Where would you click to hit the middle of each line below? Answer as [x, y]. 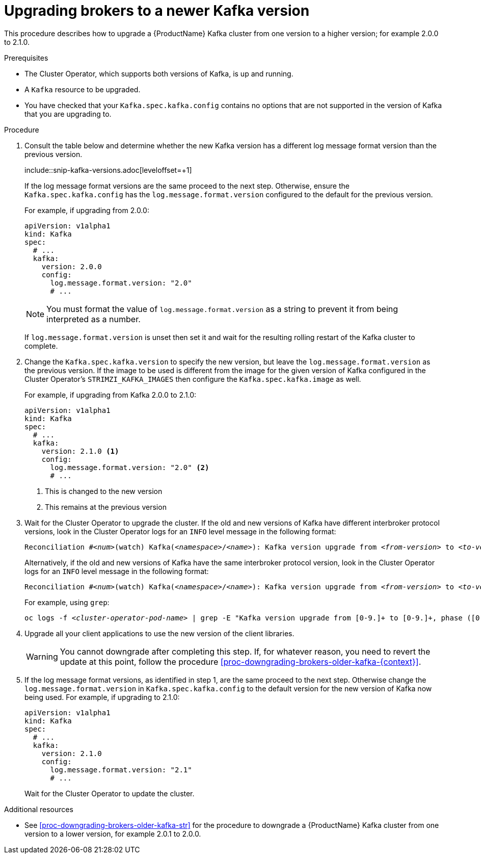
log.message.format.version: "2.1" [121, 770]
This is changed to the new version [104, 491]
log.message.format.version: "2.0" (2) [130, 467]
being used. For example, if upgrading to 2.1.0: [102, 697]
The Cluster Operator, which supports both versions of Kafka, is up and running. [159, 73]
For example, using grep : [67, 602]
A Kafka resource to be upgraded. [83, 89]
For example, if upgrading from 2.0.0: [87, 210]
